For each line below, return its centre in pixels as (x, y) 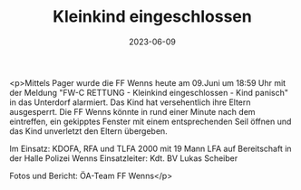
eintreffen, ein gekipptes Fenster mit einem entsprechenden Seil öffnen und (150, 121)
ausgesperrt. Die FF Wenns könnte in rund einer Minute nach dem (132, 111)
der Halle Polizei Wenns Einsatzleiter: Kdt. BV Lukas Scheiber (124, 158)
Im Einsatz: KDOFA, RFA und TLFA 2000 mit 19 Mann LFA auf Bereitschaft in (150, 148)
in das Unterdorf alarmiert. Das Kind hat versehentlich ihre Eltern (130, 102)
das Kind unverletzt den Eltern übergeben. (88, 131)
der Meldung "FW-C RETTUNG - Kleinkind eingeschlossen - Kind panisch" (149, 92)
